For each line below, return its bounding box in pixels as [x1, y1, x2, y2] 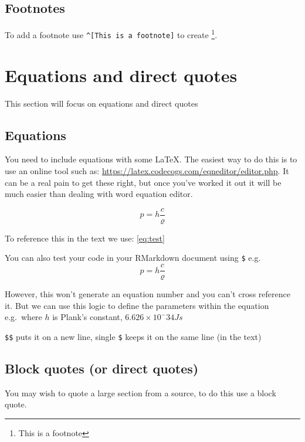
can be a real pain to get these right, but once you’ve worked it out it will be [5, 176, 282, 188]
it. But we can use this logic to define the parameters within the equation [5, 299, 269, 311]
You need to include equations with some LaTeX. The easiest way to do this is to [5, 153, 297, 165]
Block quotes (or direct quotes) [5, 359, 199, 378]
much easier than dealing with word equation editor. [5, 188, 193, 200]
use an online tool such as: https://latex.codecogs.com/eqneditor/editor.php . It [5, 165, 289, 177]
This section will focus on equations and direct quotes [5, 97, 198, 109]
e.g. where [5, 311, 42, 323]
